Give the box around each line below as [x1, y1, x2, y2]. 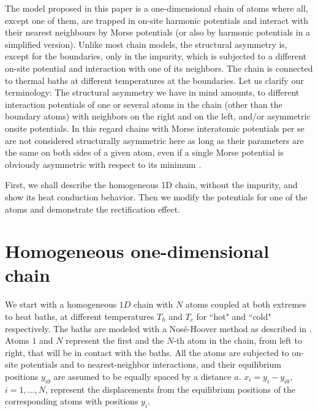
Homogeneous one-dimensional [5, 238, 270, 263]
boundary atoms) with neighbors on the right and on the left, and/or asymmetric [5, 110, 311, 123]
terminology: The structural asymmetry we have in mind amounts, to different [5, 86, 300, 99]
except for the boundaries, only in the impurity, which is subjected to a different [5, 50, 306, 63]
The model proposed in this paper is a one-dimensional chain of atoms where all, [5, 2, 308, 14]
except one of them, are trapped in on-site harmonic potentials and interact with [5, 13, 308, 26]
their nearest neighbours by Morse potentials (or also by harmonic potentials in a [5, 26, 311, 39]
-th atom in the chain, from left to [173, 334, 302, 347]
